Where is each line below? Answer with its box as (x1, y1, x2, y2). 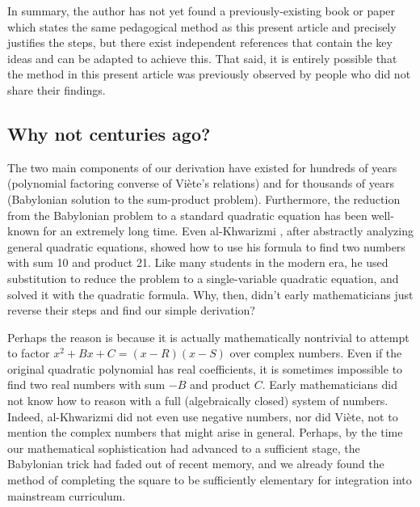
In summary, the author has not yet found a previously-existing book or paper (7, 2, 396, 19)
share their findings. (7, 81, 106, 98)
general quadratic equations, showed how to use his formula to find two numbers (7, 238, 405, 255)
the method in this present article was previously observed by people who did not (7, 65, 411, 82)
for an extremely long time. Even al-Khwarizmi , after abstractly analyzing (43, 222, 414, 239)
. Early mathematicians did (262, 376, 397, 393)
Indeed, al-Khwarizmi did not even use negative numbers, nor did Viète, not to (7, 408, 398, 425)
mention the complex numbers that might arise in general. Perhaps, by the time (7, 424, 403, 441)
